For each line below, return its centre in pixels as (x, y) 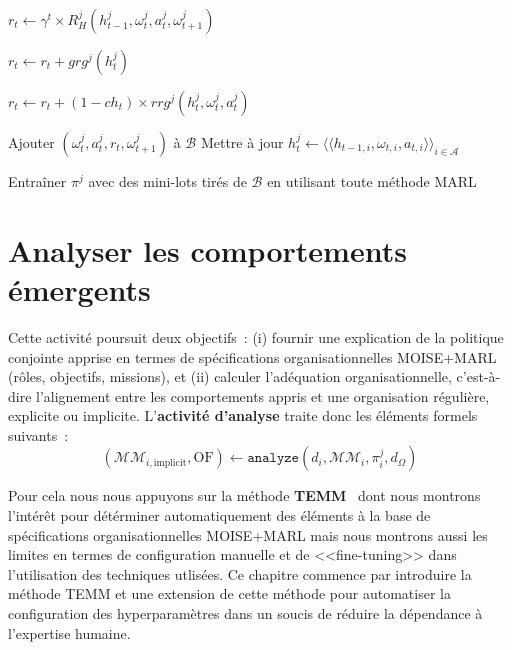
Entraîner (37, 181)
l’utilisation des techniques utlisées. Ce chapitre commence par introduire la (240, 573)
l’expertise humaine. (69, 632)
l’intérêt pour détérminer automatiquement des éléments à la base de (219, 515)
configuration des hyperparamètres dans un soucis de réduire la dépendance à (245, 613)
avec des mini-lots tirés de (167, 181)
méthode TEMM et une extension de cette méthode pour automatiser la (229, 593)
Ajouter (31, 142)
